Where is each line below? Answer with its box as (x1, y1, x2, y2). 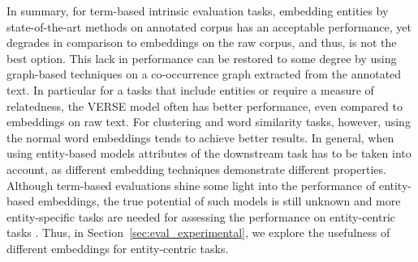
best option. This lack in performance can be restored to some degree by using (6, 49, 397, 66)
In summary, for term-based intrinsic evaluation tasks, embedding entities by (6, 2, 389, 19)
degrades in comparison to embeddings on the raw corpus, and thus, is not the (6, 34, 397, 51)
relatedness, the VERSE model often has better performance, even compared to (6, 97, 403, 114)
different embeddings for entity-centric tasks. (6, 239, 229, 256)
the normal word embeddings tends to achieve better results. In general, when (6, 129, 394, 146)
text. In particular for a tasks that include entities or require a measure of (6, 81, 374, 98)
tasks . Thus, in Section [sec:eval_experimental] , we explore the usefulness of (6, 224, 390, 241)
